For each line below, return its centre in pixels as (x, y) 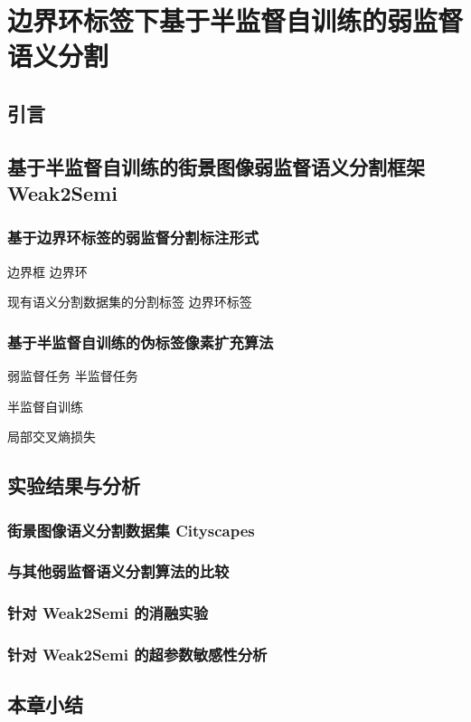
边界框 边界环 (47, 271)
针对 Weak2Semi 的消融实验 (108, 613)
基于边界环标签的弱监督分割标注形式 (133, 237)
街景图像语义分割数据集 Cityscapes (131, 530)
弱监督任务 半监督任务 (73, 376)
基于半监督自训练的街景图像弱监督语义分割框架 (216, 166)
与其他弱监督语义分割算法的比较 (118, 571)
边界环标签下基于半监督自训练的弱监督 (235, 20)
